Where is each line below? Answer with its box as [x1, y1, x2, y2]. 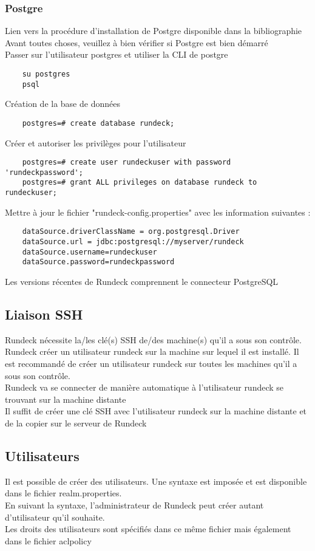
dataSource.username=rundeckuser [22, 247, 157, 256]
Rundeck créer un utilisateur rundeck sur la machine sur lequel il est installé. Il [5, 345, 299, 358]
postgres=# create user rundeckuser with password [22, 158, 231, 167]
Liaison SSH [5, 304, 83, 323]
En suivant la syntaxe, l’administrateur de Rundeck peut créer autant [5, 498, 264, 511]
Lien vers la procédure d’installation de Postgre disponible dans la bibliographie [5, 24, 302, 37]
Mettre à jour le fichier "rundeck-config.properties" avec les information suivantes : [5, 205, 311, 218]
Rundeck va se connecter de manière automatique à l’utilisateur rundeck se [5, 381, 284, 394]
